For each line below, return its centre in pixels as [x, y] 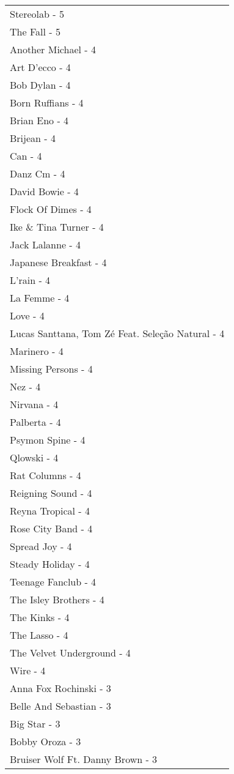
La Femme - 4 [40, 298]
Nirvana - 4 [34, 404]
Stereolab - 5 [37, 14]
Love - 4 [27, 315]
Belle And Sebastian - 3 [60, 706]
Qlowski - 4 [34, 457]
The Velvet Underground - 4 [70, 653]
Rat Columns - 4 [46, 475]
